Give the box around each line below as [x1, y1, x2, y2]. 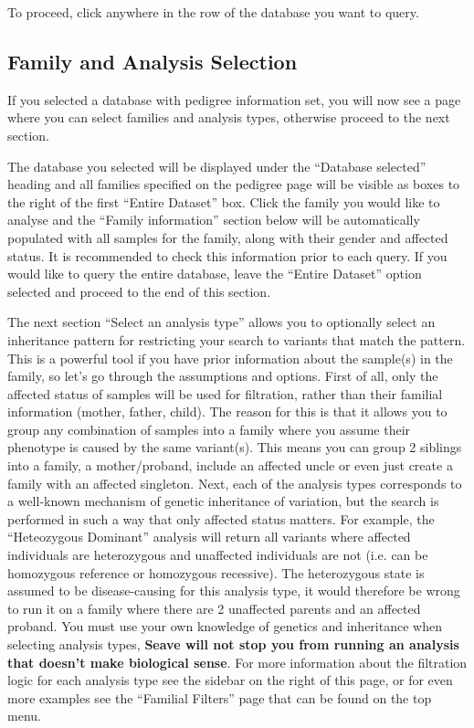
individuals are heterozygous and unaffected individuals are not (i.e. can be [7, 545, 428, 564]
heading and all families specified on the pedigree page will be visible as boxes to [7, 174, 460, 194]
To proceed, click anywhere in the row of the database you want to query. [7, 3, 419, 21]
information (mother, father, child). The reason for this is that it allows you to [7, 402, 448, 421]
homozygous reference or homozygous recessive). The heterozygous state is [7, 563, 425, 582]
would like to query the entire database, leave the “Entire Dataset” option [7, 264, 422, 283]
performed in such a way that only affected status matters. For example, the [7, 509, 435, 528]
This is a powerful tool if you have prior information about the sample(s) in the [7, 348, 453, 367]
